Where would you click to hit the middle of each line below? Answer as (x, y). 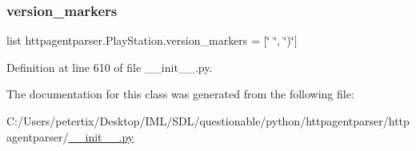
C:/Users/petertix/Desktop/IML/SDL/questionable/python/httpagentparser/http (208, 121)
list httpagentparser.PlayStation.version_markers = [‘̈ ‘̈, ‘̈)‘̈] (152, 40)
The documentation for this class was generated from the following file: (180, 94)
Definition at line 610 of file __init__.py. (110, 67)
